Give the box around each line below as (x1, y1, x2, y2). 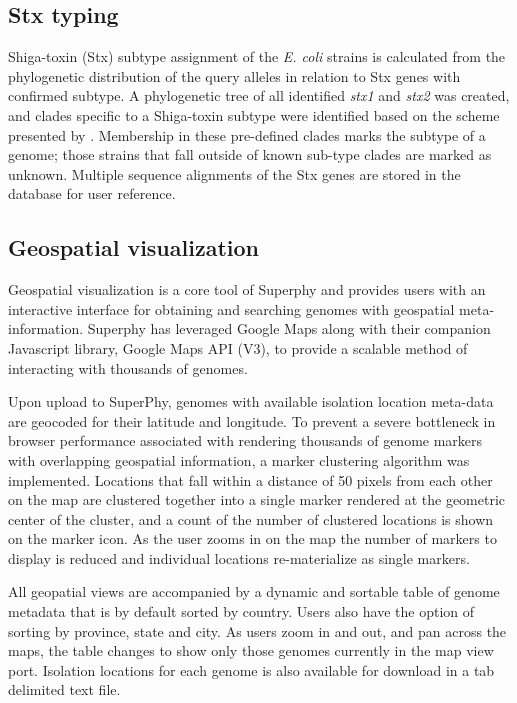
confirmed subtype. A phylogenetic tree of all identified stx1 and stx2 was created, (8, 85, 510, 106)
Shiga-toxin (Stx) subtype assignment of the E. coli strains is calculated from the (8, 46, 506, 67)
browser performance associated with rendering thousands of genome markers (8, 430, 483, 451)
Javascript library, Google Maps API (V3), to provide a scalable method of (8, 337, 468, 358)
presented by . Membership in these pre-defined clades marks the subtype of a (8, 124, 486, 145)
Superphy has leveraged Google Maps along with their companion (87, 318, 491, 339)
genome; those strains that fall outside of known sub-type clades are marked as (8, 144, 492, 165)
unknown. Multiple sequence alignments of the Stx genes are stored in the (8, 163, 461, 184)
